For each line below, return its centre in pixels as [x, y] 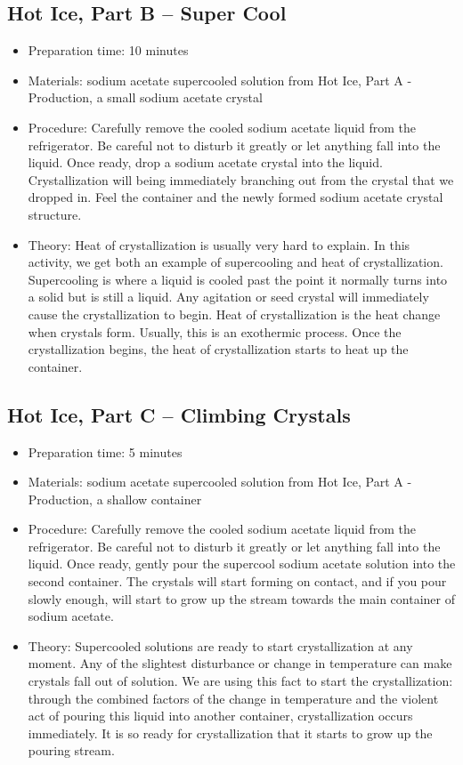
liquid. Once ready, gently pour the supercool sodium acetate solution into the [242, 564]
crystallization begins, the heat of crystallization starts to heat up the [218, 349]
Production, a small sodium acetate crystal [145, 97]
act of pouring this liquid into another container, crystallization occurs [220, 716]
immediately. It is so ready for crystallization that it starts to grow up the [230, 733]
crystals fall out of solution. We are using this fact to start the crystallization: [240, 681]
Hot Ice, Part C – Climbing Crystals [179, 414]
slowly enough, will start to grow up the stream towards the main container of [242, 598]
